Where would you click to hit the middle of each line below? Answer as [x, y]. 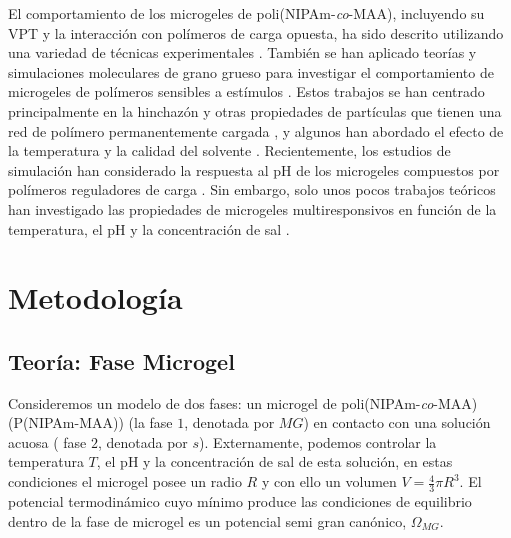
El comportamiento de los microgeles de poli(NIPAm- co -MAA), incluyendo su [246, 13]
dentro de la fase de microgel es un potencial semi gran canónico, [207, 520]
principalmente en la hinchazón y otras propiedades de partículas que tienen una [255, 110]
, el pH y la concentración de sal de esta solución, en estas [274, 461]
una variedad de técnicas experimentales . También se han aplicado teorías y [242, 52]
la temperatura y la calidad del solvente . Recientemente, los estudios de [229, 150]
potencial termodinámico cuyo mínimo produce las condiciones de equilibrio [240, 500]
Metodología [95, 297]
